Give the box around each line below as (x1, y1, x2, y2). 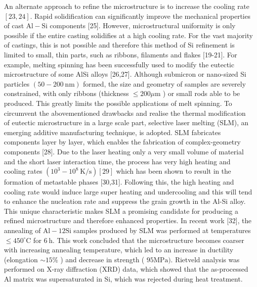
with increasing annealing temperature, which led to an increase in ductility (4, 244, 233, 255)
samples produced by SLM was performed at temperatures (73, 225, 251, 236)
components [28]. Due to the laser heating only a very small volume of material (4, 146, 244, 156)
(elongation (4, 254, 38, 264)
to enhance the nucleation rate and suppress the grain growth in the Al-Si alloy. (4, 196, 246, 206)
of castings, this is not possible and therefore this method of (4, 40, 186, 50)
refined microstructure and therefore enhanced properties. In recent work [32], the (4, 215, 252, 226)
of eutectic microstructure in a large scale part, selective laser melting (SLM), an (4, 117, 249, 128)
